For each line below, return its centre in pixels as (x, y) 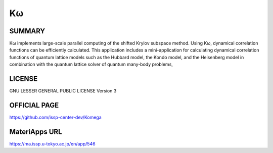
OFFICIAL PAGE (34, 105)
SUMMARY (27, 31)
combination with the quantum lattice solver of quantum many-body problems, (91, 64)
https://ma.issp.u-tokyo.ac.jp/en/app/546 (52, 143)
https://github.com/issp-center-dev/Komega (56, 117)
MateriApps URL (36, 132)
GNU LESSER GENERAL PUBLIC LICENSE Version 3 (63, 91)
